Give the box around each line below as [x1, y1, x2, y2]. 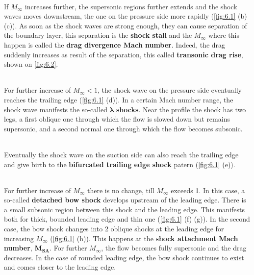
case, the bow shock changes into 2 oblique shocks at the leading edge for [4, 224, 224, 234]
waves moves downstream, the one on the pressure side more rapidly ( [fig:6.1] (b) [4, 11, 247, 21]
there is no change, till [87, 185, 154, 195]
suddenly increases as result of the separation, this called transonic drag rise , [4, 49, 243, 59]
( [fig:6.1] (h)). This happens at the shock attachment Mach [50, 233, 238, 243]
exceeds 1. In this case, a [171, 185, 245, 195]
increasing [4, 233, 34, 243]
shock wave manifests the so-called [4, 104, 108, 114]
